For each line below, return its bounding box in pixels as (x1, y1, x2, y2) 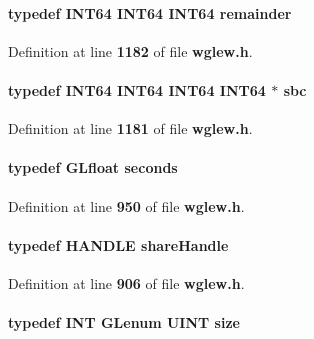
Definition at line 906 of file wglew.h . (8, 272, 245, 293)
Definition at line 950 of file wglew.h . (8, 195, 245, 216)
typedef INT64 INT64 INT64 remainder (8, 2, 292, 23)
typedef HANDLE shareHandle (8, 234, 229, 255)
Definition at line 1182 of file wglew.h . (8, 40, 253, 61)
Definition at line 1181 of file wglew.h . (8, 118, 253, 139)
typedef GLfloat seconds (8, 157, 178, 178)
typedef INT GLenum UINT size (8, 312, 240, 333)
